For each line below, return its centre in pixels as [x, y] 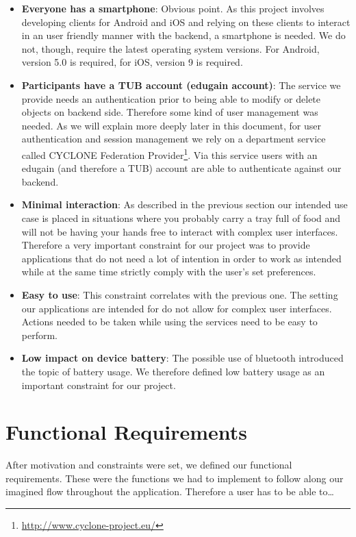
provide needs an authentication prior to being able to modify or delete [171, 98]
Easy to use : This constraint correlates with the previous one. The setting [180, 294]
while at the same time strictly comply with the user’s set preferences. [169, 272]
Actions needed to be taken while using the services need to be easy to [169, 322]
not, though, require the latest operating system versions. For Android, [170, 48]
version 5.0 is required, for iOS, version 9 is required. [132, 62]
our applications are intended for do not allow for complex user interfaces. [177, 308]
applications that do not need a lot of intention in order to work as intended [181, 258]
